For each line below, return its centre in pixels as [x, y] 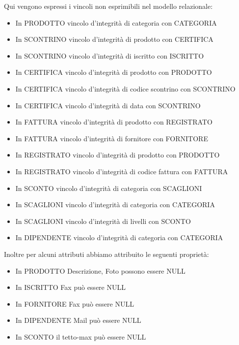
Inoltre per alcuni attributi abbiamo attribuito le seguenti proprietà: [106, 254]
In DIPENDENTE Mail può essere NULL [78, 320]
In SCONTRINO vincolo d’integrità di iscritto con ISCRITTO [110, 55]
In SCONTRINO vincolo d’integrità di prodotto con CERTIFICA [114, 39]
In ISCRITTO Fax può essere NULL [70, 287]
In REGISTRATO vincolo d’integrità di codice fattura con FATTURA [122, 171]
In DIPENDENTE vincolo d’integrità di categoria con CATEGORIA [119, 237]
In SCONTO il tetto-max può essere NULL [81, 336]
